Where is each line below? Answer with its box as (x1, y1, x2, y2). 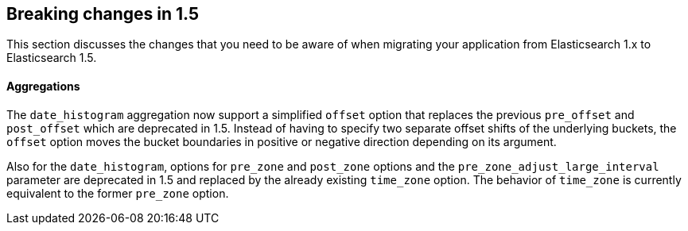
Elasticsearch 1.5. (6, 51, 97, 65)
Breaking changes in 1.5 (6, 4, 199, 24)
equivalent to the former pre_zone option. (6, 186, 229, 200)
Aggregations (6, 79, 80, 94)
